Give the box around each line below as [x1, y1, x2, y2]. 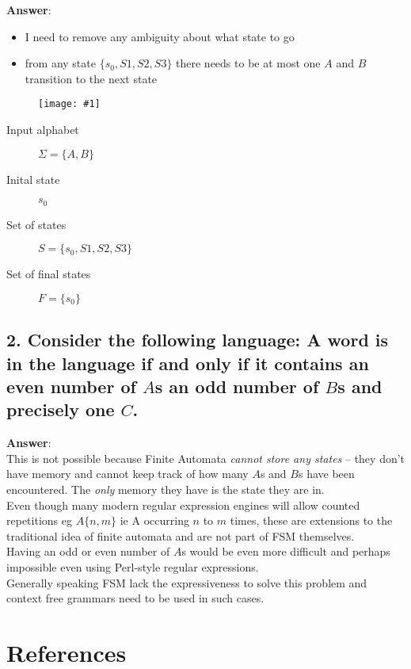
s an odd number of [154, 374, 319, 399]
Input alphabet [6, 121, 79, 138]
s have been [298, 465, 355, 482]
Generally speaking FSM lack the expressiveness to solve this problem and [6, 574, 367, 591]
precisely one [6, 397, 115, 422]
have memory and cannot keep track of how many [6, 465, 249, 482]
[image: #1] [38, 98, 101, 110]
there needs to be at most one [176, 55, 321, 71]
